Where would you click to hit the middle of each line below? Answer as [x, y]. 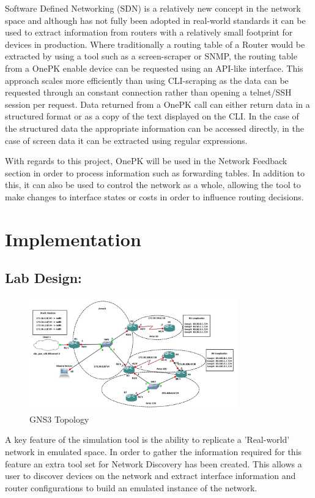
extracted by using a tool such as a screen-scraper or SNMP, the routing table [151, 56]
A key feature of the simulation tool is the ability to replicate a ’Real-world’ [147, 440]
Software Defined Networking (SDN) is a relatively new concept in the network [153, 8]
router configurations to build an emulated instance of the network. [131, 487]
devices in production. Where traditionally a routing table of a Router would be [155, 44]
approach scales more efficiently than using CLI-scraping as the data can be [147, 80]
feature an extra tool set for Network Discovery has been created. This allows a [154, 463]
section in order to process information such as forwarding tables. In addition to [155, 172]
